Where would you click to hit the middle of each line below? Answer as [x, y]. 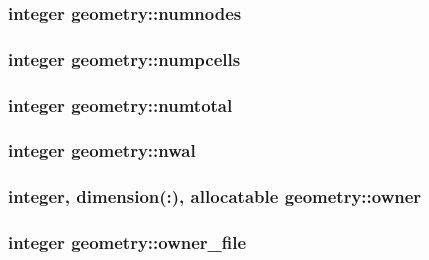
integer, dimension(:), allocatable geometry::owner [215, 196]
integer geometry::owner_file [127, 242]
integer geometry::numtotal [120, 104]
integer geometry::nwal [102, 150]
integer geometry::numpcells [124, 58]
